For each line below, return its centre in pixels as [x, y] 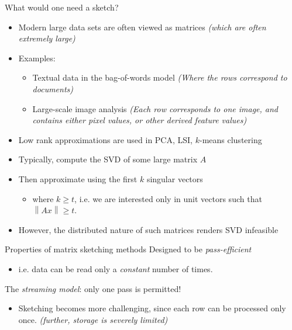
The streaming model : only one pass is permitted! [93, 288]
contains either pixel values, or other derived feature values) [140, 120]
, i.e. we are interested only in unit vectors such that [168, 198]
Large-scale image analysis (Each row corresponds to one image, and [155, 108]
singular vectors [175, 178]
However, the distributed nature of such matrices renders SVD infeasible [148, 229]
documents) [53, 88]
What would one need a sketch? [62, 7]
